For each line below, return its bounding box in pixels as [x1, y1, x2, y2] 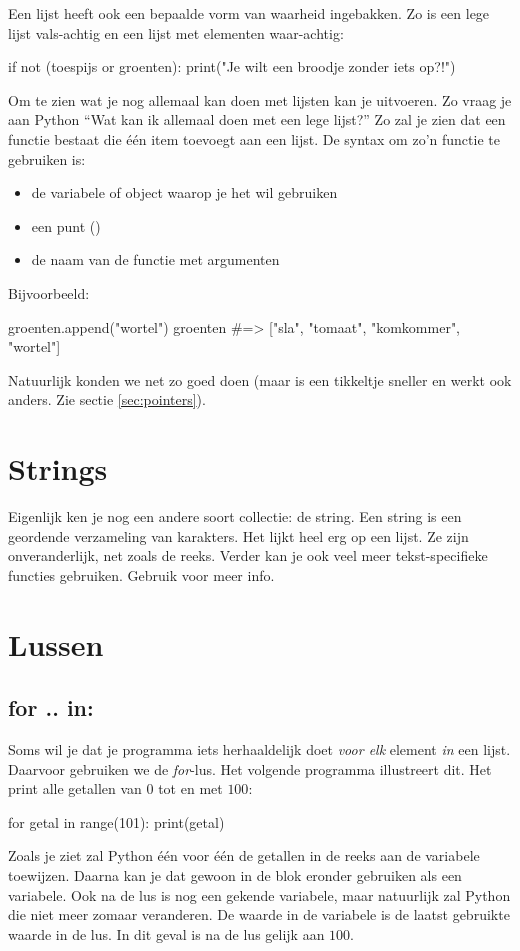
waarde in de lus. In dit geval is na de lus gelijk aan [8, 923, 325, 944]
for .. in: [8, 692, 94, 723]
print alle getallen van [8, 778, 142, 799]
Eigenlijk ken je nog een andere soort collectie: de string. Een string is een [8, 506, 462, 527]
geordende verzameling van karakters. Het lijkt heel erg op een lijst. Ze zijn [8, 525, 469, 546]
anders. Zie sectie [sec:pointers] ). [8, 389, 206, 410]
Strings [8, 448, 108, 489]
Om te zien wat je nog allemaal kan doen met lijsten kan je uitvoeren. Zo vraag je [8, 89, 512, 110]
